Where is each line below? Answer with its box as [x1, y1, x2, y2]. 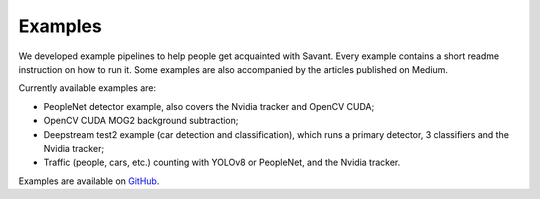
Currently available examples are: [18, 82, 157, 94]
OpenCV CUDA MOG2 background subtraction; [43, 115, 239, 127]
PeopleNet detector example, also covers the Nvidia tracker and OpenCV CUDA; [43, 100, 375, 112]
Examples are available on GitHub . [18, 175, 160, 187]
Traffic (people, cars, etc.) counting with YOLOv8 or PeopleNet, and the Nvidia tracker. [43, 156, 401, 169]
